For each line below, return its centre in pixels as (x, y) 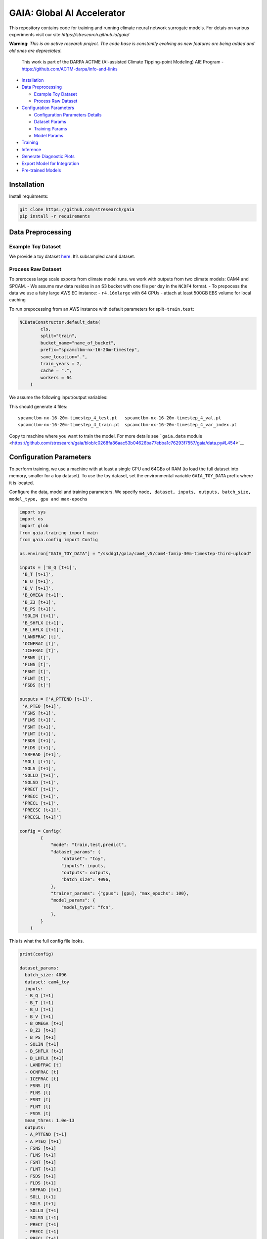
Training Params (50, 128)
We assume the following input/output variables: (58, 397)
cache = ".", (56, 371)
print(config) (37, 954)
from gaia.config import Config (59, 540)
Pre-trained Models (41, 170)
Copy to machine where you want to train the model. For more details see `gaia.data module (106, 436)
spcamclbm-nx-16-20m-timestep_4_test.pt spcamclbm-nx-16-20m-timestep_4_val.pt (120, 418)
